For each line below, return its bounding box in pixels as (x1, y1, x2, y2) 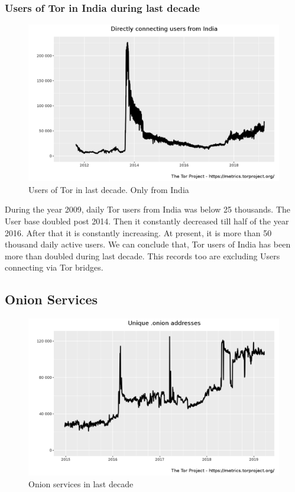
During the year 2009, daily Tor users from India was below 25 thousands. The (5, 203, 290, 216)
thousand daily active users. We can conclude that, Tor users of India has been (5, 238, 291, 250)
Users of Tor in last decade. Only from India (28, 183, 189, 195)
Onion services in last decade (28, 477, 134, 490)
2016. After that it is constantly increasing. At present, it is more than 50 (5, 226, 272, 239)
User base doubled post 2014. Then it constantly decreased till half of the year (5, 215, 289, 227)
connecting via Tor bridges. (5, 261, 103, 274)
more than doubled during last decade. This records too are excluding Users (5, 249, 280, 262)
